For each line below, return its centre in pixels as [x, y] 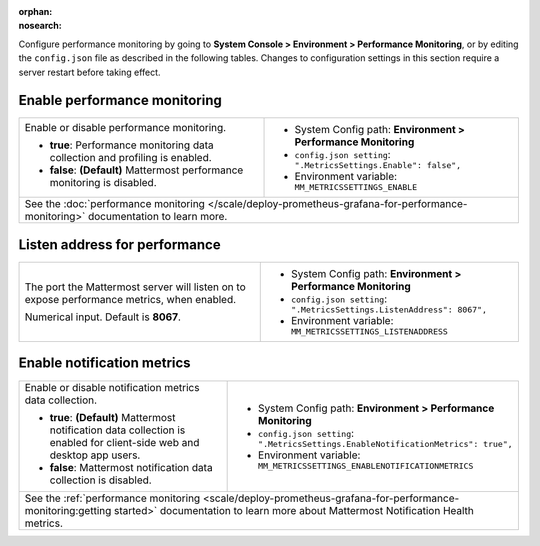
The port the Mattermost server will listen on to [135, 287]
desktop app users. [95, 455]
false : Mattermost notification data [131, 467]
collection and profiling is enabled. [130, 158]
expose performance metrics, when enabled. [130, 299]
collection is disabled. [100, 480]
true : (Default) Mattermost [112, 417]
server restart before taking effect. [89, 72]
